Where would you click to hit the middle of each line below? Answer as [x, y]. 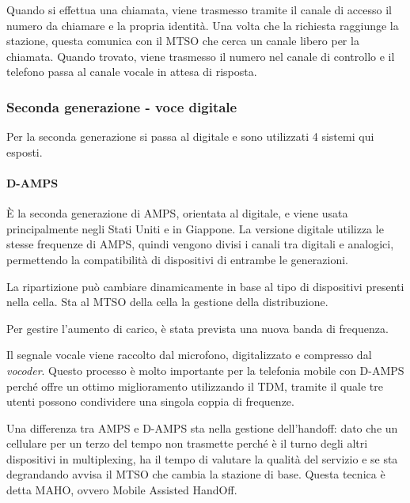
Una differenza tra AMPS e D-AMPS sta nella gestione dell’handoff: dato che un [202, 427]
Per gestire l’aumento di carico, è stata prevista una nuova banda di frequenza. [197, 328]
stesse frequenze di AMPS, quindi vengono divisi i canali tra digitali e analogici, [200, 244]
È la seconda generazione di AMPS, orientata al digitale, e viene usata [177, 213]
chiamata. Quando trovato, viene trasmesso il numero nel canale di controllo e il [201, 56]
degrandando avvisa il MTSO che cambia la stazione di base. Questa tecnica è [196, 474]
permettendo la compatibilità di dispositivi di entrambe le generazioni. [177, 259]
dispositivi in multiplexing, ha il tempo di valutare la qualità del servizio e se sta [202, 458]
